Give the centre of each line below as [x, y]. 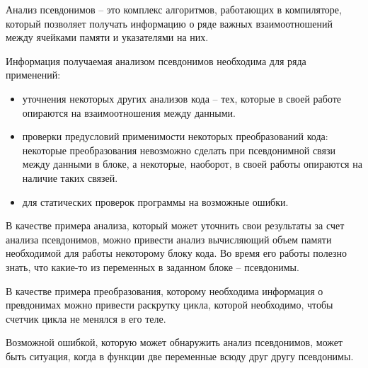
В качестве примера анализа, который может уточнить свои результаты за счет [175, 225]
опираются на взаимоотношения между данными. [129, 112]
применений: [33, 75]
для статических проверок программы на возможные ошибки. [155, 201]
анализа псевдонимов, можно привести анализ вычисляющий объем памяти [169, 239]
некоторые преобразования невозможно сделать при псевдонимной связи [179, 150]
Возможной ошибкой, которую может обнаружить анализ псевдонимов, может [174, 342]
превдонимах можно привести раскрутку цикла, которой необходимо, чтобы [169, 305]
